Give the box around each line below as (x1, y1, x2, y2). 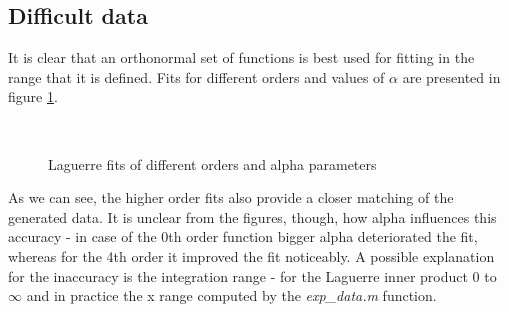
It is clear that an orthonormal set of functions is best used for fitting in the (8, 47, 475, 68)
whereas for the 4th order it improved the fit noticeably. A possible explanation (8, 245, 495, 266)
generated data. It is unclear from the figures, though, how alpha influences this (8, 206, 497, 227)
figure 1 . (8, 86, 58, 107)
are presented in (402, 66, 501, 87)
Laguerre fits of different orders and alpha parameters (48, 153, 377, 174)
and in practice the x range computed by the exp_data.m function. (26, 285, 437, 306)
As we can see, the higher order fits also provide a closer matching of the (8, 187, 454, 208)
